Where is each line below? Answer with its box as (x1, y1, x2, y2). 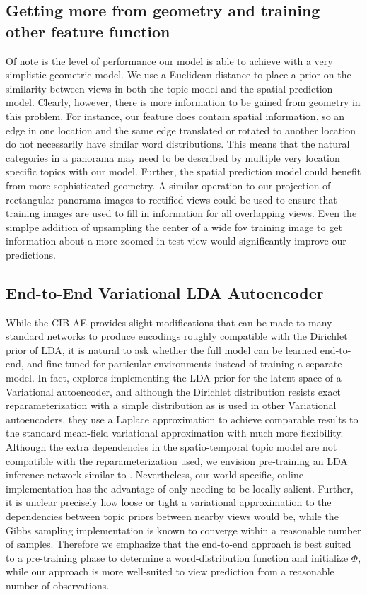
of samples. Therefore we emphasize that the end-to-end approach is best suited (6, 536, 351, 551)
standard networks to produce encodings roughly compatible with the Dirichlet (6, 329, 348, 343)
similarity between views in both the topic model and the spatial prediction (6, 81, 333, 95)
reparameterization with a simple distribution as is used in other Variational (6, 398, 337, 413)
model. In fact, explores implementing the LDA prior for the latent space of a (6, 370, 342, 385)
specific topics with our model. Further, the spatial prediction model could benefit (6, 164, 361, 179)
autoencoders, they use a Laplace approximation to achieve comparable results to (6, 411, 359, 426)
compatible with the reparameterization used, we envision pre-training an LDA (6, 453, 348, 468)
